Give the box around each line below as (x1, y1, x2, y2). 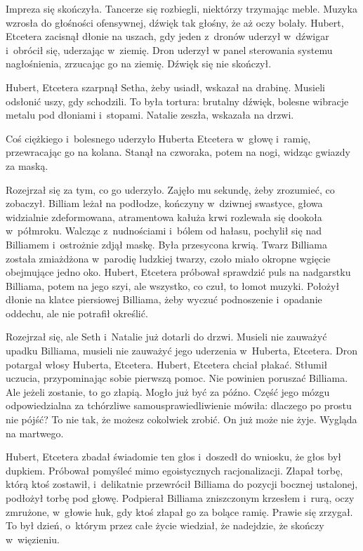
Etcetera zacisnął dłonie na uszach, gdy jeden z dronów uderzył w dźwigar (6, 29, 329, 44)
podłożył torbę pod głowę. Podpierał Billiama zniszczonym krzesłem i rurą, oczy (6, 491, 355, 505)
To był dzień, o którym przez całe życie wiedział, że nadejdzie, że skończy (6, 518, 324, 533)
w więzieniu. (6, 531, 60, 546)
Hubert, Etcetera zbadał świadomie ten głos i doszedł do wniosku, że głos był (6, 449, 341, 464)
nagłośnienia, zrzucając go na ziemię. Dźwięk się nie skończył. (6, 56, 272, 71)
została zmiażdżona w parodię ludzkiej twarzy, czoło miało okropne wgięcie (6, 251, 331, 265)
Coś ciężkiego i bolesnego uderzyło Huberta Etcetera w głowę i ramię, (6, 131, 311, 145)
